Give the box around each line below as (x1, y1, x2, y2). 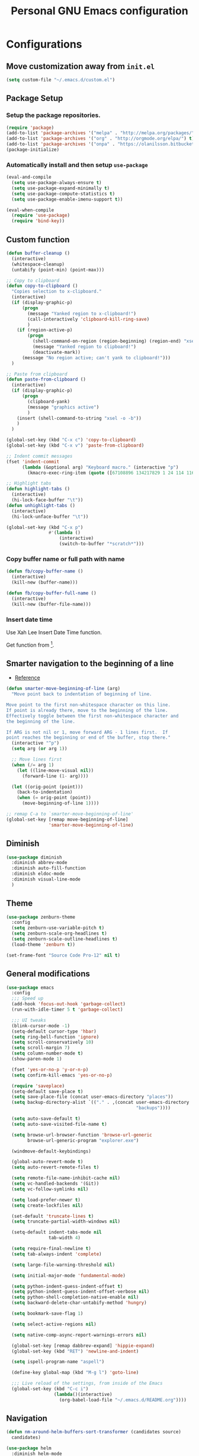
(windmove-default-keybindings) (11, 1148, 92, 1154)
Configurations (6, 37, 82, 51)
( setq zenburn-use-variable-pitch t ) (11, 925, 105, 931)
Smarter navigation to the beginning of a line (6, 658, 174, 669)
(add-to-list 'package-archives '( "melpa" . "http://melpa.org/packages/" (6, 130, 195, 136)
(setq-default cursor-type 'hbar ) (11, 1028, 97, 1034)
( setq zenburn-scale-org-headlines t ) (11, 930, 108, 936)
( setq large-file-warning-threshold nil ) (11, 1262, 115, 1268)
